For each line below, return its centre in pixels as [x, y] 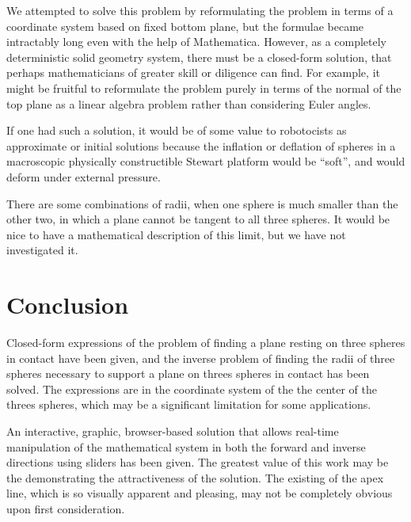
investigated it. [42, 250]
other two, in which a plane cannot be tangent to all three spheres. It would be [198, 219]
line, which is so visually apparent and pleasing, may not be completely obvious [200, 493]
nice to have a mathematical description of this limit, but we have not [176, 234]
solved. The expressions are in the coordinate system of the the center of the [192, 389]
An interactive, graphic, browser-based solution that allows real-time [173, 431]
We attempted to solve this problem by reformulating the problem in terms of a [200, 10]
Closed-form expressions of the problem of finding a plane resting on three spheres [206, 343]
